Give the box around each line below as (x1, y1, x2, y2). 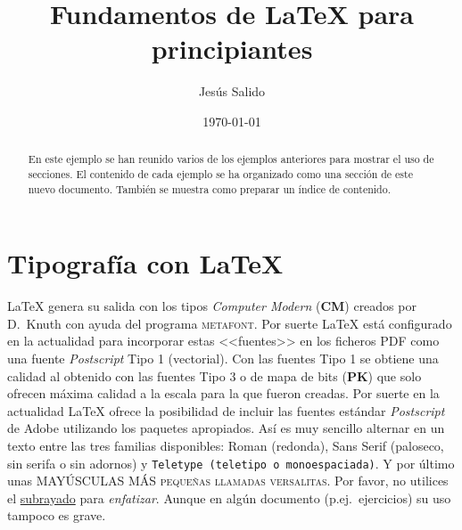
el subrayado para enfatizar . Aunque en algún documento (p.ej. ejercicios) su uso (7, 488, 451, 507)
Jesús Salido (198, 82, 266, 101)
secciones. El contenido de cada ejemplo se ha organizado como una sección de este (28, 166, 413, 181)
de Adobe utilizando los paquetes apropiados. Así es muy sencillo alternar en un (7, 419, 445, 437)
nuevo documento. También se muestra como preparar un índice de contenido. (28, 181, 391, 196)
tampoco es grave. (7, 506, 106, 525)
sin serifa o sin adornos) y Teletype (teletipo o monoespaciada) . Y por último (7, 453, 455, 472)
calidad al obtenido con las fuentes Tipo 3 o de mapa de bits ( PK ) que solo (7, 366, 422, 385)
